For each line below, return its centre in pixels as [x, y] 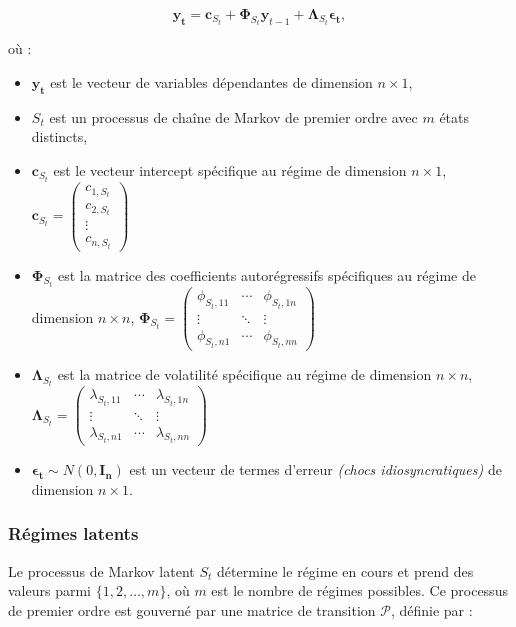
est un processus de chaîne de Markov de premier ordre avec [233, 116]
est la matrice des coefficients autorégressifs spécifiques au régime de [266, 274]
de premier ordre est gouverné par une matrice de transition [192, 609]
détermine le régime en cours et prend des [345, 570]
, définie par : [431, 609]
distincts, [59, 136]
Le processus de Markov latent [101, 570]
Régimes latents [73, 533]
